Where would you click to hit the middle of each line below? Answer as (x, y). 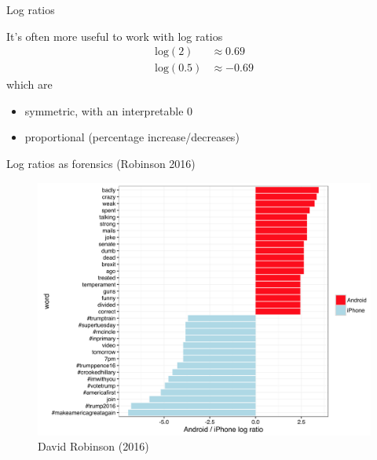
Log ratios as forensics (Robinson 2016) (101, 164)
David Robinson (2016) (93, 446)
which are (29, 84)
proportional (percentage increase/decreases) (132, 137)
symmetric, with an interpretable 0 (109, 110)
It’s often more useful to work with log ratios (115, 36)
